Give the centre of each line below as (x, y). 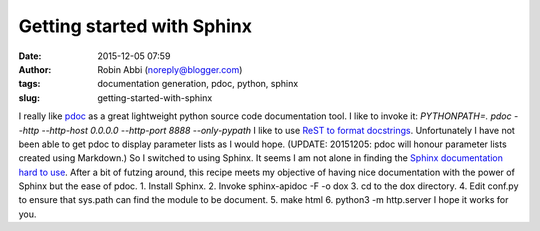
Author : (35, 69)
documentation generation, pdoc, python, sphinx (198, 84)
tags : (29, 84)
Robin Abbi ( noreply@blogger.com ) (170, 69)
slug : (29, 97)
